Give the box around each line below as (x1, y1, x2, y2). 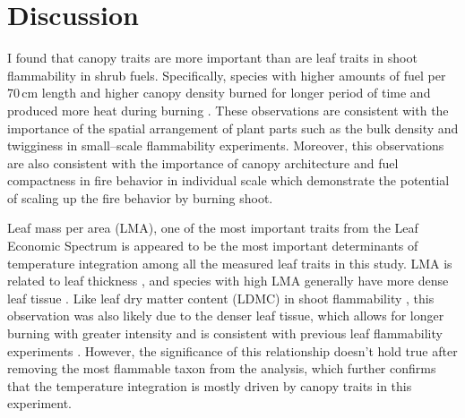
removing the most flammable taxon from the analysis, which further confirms (7, 359, 436, 378)
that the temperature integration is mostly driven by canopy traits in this (7, 376, 412, 395)
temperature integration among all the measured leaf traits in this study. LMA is (7, 253, 452, 272)
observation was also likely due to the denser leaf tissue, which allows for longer (7, 306, 444, 325)
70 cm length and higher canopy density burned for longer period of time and (7, 83, 431, 102)
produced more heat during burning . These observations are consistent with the (7, 100, 449, 119)
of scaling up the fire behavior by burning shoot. (7, 188, 273, 207)
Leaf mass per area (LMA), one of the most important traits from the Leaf (7, 218, 418, 237)
